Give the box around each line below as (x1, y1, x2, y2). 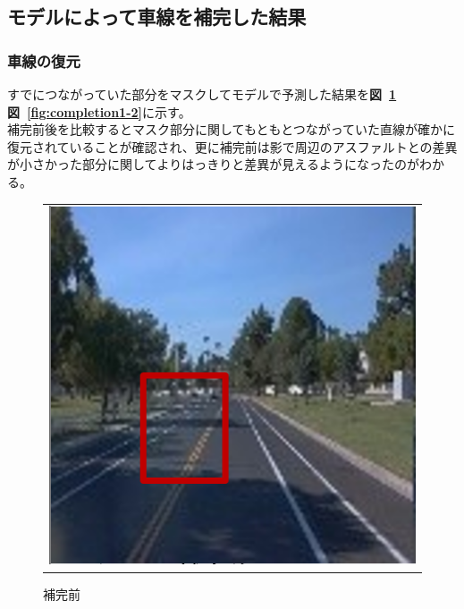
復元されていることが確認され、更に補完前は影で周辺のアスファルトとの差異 (7, 137, 458, 156)
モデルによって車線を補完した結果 (7, 3, 307, 30)
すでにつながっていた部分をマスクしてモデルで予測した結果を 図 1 (7, 85, 397, 103)
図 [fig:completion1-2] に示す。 (7, 102, 191, 121)
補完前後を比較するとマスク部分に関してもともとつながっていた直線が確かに (7, 120, 456, 139)
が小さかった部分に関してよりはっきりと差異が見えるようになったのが (7, 155, 419, 173)
